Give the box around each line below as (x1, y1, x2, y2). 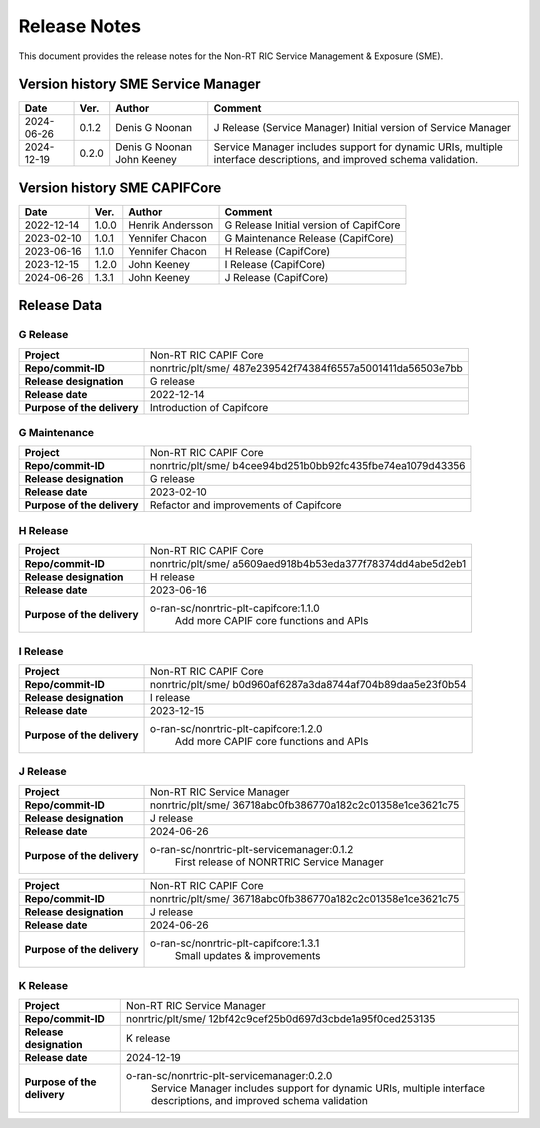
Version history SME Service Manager (18, 76, 261, 93)
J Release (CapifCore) (224, 270, 329, 284)
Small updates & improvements (175, 948, 321, 962)
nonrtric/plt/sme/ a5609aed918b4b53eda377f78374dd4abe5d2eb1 (150, 557, 467, 571)
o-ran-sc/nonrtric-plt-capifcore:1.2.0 (150, 721, 323, 735)
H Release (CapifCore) (224, 244, 331, 258)
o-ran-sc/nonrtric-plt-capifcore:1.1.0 (150, 601, 320, 615)
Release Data (18, 297, 103, 314)
